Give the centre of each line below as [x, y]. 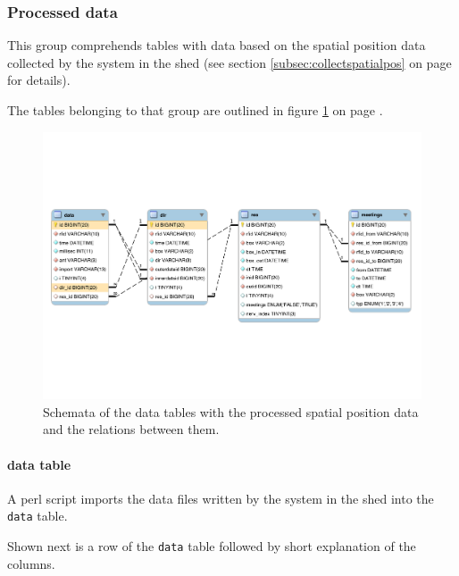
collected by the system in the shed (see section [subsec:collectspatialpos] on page [229, 62]
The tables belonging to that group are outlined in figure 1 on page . [195, 110]
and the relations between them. [131, 429]
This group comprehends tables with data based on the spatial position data [217, 45]
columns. [31, 563]
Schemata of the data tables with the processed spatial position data [231, 411]
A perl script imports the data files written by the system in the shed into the [221, 498]
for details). [39, 80]
